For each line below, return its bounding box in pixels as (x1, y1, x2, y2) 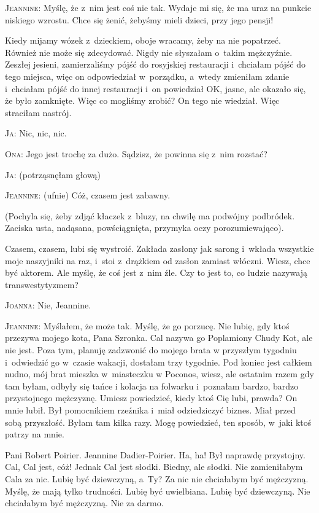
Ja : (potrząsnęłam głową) (5, 168, 101, 181)
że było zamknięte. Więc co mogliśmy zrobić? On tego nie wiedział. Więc (5, 94, 280, 107)
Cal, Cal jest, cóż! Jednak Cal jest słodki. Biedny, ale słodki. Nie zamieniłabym (5, 460, 303, 473)
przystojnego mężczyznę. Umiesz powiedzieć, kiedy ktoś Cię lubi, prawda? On (5, 391, 298, 404)
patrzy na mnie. (5, 428, 64, 441)
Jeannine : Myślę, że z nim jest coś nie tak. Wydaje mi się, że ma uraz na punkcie (5, 1, 312, 14)
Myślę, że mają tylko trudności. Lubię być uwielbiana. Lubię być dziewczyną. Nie (5, 484, 310, 497)
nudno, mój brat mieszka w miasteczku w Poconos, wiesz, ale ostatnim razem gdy (5, 367, 314, 380)
